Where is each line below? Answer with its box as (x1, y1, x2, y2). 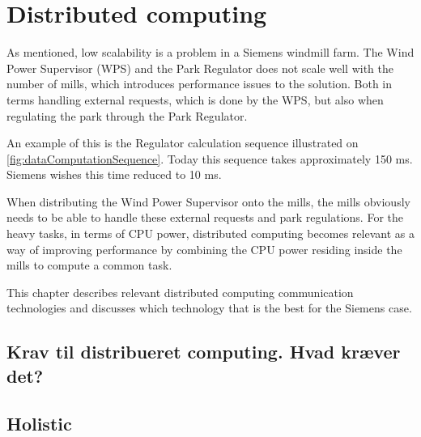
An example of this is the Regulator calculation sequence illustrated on (6, 134, 359, 151)
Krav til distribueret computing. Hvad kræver (6, 339, 401, 364)
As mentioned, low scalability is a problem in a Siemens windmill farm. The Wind (6, 44, 415, 61)
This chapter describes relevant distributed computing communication (6, 283, 354, 300)
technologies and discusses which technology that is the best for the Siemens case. (6, 299, 412, 316)
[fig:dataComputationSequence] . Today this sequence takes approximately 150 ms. (6, 150, 413, 167)
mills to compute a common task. (6, 257, 172, 274)
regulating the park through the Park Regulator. (6, 107, 248, 124)
